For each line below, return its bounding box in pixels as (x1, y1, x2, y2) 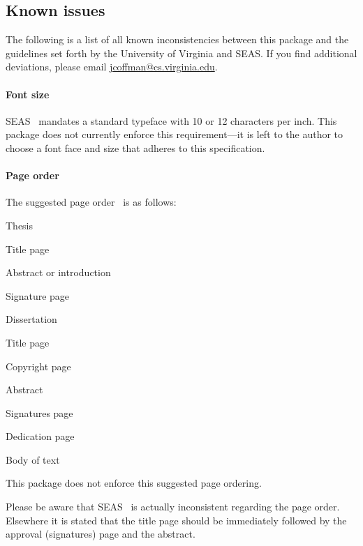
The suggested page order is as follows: (6, 195, 177, 209)
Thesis (6, 218, 34, 232)
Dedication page (6, 429, 75, 443)
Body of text (6, 452, 60, 467)
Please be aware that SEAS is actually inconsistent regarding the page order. (6, 499, 340, 514)
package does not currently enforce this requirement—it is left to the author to (6, 127, 343, 142)
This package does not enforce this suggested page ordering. (6, 476, 262, 490)
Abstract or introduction (6, 265, 111, 280)
